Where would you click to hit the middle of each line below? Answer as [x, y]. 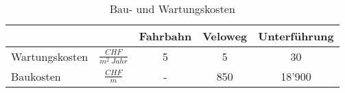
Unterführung [296, 36]
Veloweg [225, 36]
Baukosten [36, 76]
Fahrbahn [165, 36]
